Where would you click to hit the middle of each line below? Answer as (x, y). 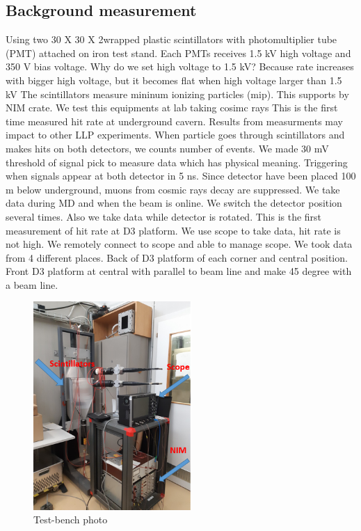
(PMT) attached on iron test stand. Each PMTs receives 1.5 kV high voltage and (178, 53)
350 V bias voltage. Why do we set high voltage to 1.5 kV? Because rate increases (180, 66)
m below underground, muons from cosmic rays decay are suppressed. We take (173, 189)
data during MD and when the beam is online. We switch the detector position (174, 203)
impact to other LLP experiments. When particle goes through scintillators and (175, 135)
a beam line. (32, 284)
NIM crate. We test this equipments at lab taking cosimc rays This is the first (172, 108)
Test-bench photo (71, 520)
